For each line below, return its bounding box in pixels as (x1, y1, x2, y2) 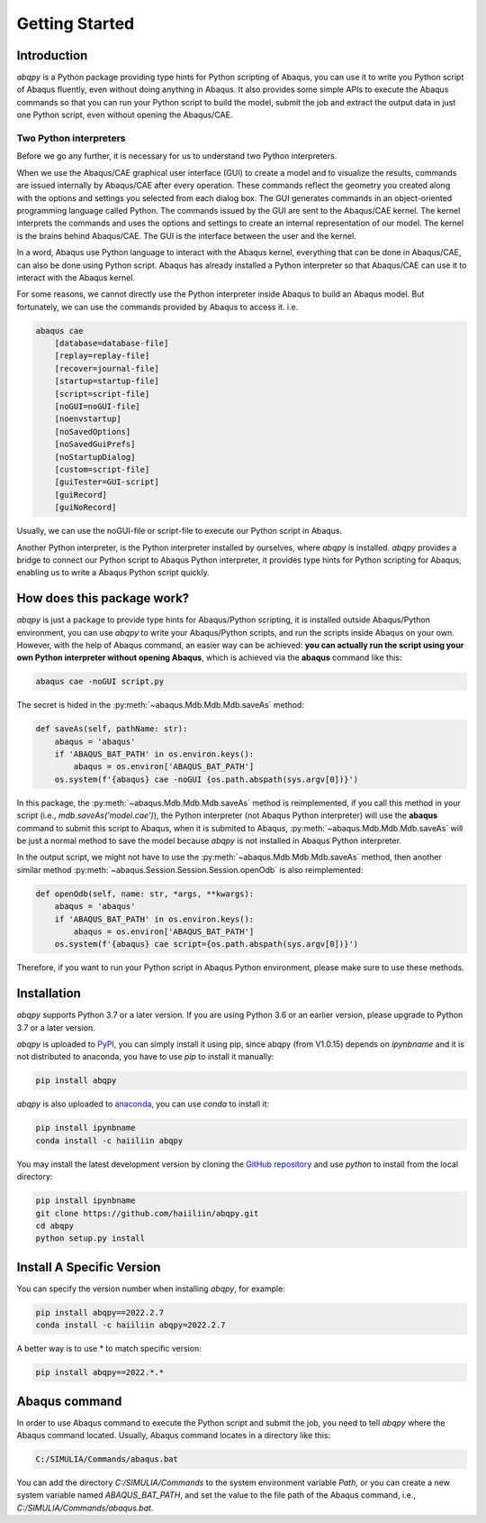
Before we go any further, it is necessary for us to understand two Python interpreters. (16, 151, 337, 161)
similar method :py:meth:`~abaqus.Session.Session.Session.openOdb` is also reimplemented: (16, 864, 364, 875)
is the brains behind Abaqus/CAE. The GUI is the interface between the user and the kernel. (16, 230, 357, 241)
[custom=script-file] (54, 464, 150, 474)
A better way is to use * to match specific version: (16, 1344, 202, 1354)
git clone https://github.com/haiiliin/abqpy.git (35, 1208, 259, 1218)
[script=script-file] (54, 389, 150, 399)
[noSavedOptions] (54, 427, 131, 436)
